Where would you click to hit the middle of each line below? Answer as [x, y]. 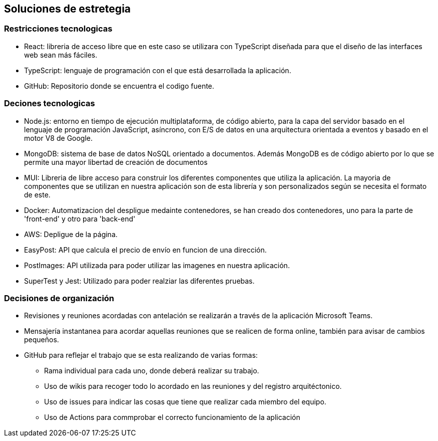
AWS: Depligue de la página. [71, 234]
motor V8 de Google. [59, 138]
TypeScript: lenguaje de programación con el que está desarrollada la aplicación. [158, 70]
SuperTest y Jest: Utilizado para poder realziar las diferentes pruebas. [139, 281]
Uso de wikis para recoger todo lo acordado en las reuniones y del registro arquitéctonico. [193, 386]
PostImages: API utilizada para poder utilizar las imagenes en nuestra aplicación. [157, 265]
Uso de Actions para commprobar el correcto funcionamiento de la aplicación [172, 417]
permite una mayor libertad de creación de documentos [116, 162]
